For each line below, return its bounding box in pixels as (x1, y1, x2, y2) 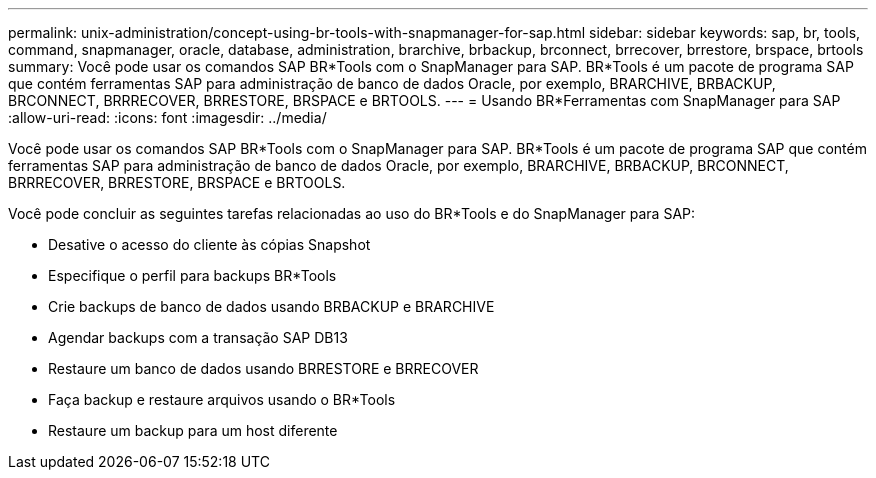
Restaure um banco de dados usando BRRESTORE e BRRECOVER (48, 360, 479, 377)
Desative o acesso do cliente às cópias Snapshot (48, 236, 371, 253)
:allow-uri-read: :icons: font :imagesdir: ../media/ (8, 109, 327, 126)
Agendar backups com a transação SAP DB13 (48, 329, 348, 346)
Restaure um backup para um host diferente (48, 422, 338, 439)
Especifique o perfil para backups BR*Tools (48, 267, 337, 284)
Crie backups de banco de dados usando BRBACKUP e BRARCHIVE (48, 298, 495, 315)
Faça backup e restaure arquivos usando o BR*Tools (48, 391, 396, 408)
